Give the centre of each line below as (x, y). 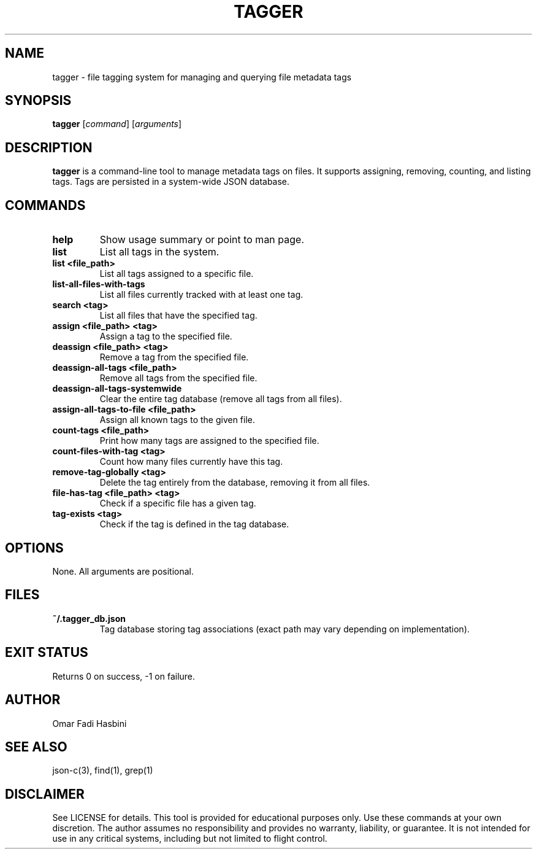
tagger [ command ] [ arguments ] (117, 124)
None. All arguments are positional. (123, 571)
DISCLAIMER (45, 794)
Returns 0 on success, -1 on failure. (124, 676)
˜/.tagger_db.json (89, 618)
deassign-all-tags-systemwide (117, 389)
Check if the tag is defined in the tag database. (194, 524)
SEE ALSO (36, 747)
